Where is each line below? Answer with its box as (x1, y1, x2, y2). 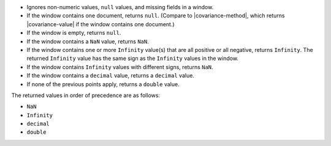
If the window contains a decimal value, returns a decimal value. (26, 72, 194, 79)
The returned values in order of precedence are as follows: (11, 92, 161, 99)
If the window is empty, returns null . (26, 29, 121, 37)
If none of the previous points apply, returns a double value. (26, 80, 180, 88)
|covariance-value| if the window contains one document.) (26, 20, 175, 27)
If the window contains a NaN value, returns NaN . (26, 37, 150, 45)
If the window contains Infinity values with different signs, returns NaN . (26, 63, 214, 70)
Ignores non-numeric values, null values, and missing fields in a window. (26, 4, 214, 10)
